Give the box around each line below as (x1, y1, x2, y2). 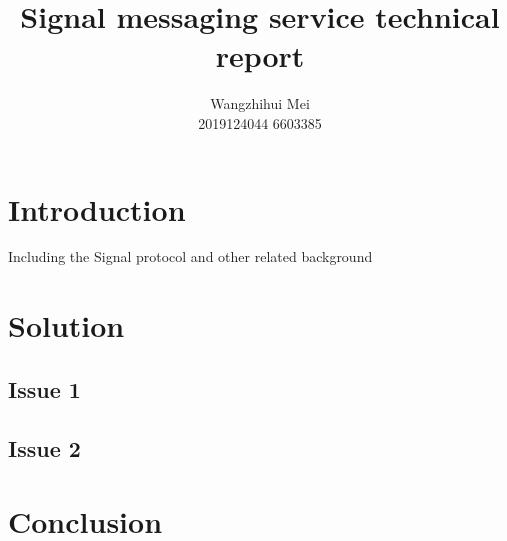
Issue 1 (8, 373, 81, 404)
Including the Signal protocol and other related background (8, 246, 373, 267)
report (215, 35, 305, 76)
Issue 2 (8, 432, 81, 463)
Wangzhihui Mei (210, 93, 310, 114)
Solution (8, 305, 125, 346)
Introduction (8, 188, 186, 229)
